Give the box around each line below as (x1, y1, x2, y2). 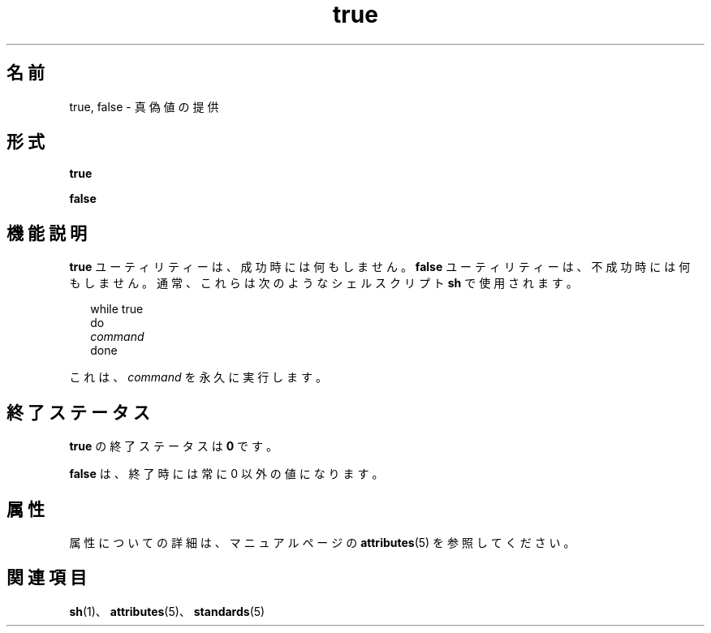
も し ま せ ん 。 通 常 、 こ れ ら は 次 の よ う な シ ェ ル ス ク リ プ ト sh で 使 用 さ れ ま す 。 (69, 276, 578, 291)
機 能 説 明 (6, 222, 87, 243)
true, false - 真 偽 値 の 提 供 (69, 99, 219, 114)
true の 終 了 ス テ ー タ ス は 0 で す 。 (69, 439, 278, 454)
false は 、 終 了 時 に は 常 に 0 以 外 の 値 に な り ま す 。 (69, 467, 384, 481)
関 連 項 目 (6, 567, 87, 588)
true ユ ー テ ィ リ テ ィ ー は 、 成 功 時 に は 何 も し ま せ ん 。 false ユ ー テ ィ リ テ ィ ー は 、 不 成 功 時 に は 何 (69, 260, 691, 274)
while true (90, 302, 144, 316)
